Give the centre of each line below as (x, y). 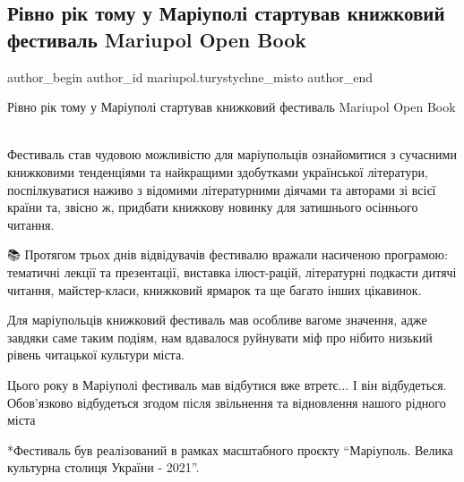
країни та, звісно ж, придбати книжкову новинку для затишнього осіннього (213, 207)
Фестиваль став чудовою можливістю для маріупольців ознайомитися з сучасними (232, 154)
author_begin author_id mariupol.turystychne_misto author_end (190, 76)
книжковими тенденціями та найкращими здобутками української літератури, (218, 171)
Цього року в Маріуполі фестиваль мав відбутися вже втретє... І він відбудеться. (227, 384)
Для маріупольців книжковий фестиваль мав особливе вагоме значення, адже (217, 320)
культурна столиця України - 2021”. (103, 467)
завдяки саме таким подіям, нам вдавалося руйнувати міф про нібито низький (220, 337)
